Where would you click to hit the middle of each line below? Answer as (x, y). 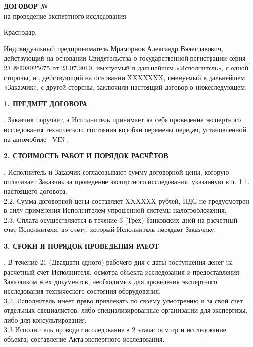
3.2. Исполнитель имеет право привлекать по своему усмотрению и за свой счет (124, 300)
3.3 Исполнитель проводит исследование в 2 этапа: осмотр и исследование (115, 329)
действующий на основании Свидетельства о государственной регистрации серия (125, 58)
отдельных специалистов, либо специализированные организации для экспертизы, (126, 310)
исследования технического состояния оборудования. (82, 291)
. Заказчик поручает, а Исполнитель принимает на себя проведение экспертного (123, 120)
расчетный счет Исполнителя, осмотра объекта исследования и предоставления (122, 272)
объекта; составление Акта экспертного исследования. (84, 339)
